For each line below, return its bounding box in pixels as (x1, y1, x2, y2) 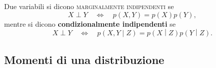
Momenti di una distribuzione (4, 51, 165, 67)
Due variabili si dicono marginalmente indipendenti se (4, 1, 174, 11)
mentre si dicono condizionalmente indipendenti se (4, 18, 176, 29)
